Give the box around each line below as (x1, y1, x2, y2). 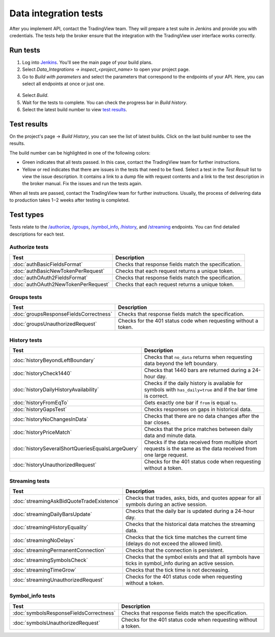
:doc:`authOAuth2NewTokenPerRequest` (12, 281, 110, 288)
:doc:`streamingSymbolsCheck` (12, 556, 89, 564)
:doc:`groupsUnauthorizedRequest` (12, 320, 97, 327)
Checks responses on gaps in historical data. (144, 406, 252, 413)
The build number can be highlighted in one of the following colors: (9, 149, 150, 156)
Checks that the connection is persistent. (125, 546, 224, 553)
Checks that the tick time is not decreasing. (125, 566, 230, 573)
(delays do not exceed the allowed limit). (125, 540, 223, 547)
